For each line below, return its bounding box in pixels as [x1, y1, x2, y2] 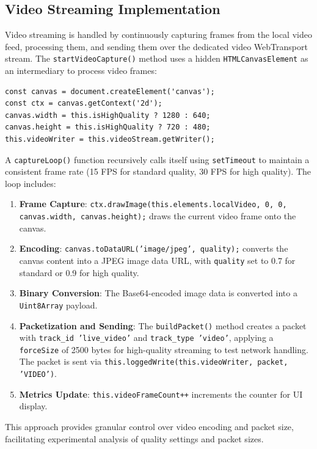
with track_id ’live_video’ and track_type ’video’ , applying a [19, 331, 274, 344]
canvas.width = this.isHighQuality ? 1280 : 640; [5, 111, 211, 120]
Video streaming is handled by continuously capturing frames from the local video [5, 28, 312, 41]
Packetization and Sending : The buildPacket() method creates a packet [19, 319, 307, 332]
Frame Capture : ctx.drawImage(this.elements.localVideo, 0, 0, [19, 197, 287, 210]
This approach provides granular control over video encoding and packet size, [5, 420, 294, 433]
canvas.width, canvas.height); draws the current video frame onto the [19, 210, 296, 222]
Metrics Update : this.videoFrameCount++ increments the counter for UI [19, 387, 303, 400]
